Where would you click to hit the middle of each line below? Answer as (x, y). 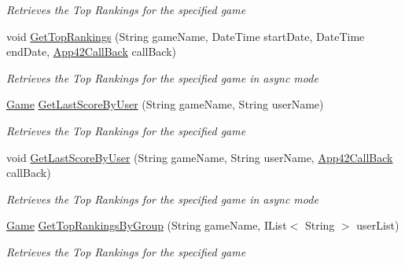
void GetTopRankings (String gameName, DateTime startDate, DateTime (186, 36)
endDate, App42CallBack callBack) (92, 52)
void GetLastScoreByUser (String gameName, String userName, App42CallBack (200, 157)
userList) (378, 225)
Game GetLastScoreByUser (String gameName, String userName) (165, 104)
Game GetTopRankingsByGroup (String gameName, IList (147, 225)
